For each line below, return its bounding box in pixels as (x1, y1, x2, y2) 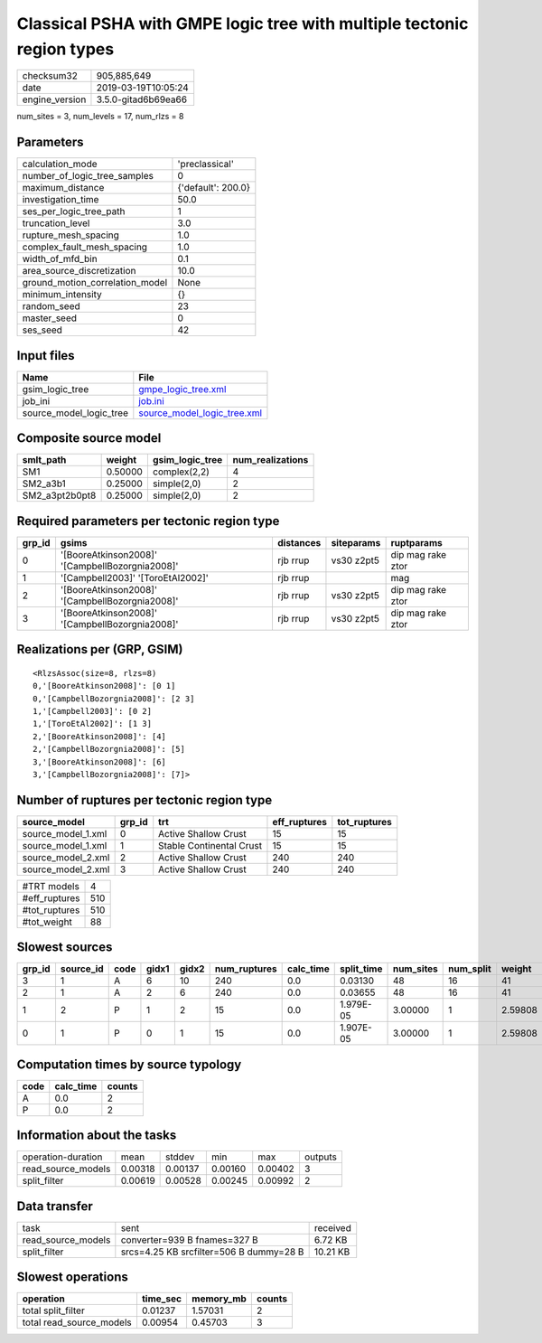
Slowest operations (16, 1270, 128, 1285)
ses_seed (22, 324, 63, 336)
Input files (16, 348, 76, 363)
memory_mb (191, 1292, 248, 1305)
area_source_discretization (22, 265, 136, 277)
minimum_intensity (22, 288, 103, 301)
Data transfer (16, 1198, 94, 1214)
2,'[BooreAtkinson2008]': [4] (33, 731, 167, 741)
